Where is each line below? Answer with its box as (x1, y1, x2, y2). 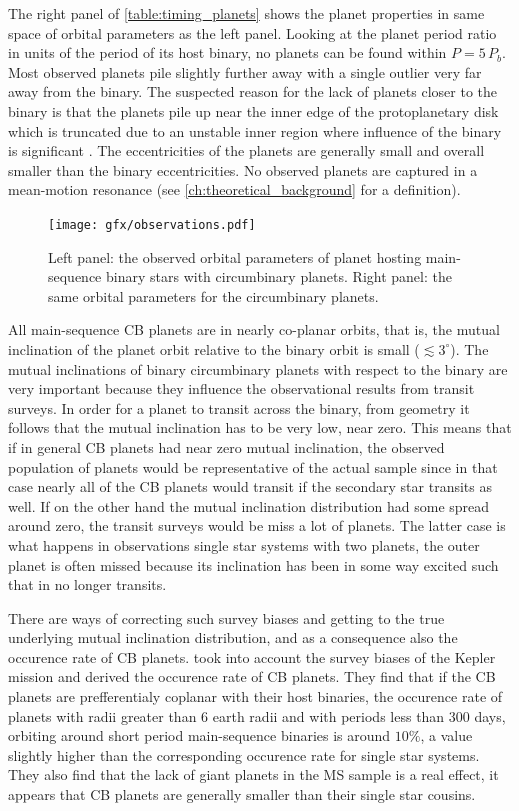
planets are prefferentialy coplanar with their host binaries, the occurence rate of (8, 686, 503, 707)
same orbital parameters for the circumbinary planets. (48, 285, 379, 306)
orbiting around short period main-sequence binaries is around (8, 725, 391, 746)
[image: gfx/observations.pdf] (48, 217, 256, 232)
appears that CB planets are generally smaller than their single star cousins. (8, 784, 476, 805)
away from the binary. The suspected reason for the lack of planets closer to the (8, 81, 497, 102)
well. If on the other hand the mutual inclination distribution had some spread (8, 495, 490, 516)
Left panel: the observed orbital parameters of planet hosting (48, 246, 422, 267)
